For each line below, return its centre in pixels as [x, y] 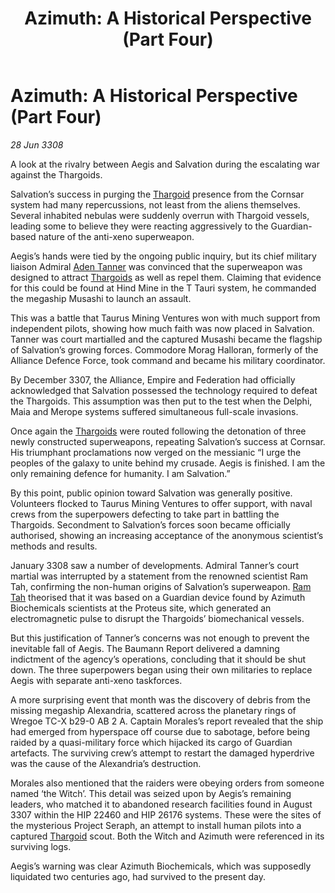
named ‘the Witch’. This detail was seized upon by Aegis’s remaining [151, 793]
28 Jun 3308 [37, 144]
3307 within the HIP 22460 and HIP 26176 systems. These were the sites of [166, 814]
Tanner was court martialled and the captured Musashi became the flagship [166, 339]
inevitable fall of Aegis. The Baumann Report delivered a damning [145, 648]
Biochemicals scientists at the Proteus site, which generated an [141, 608]
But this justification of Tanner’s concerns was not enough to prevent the [160, 638]
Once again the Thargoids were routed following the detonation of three [158, 431]
